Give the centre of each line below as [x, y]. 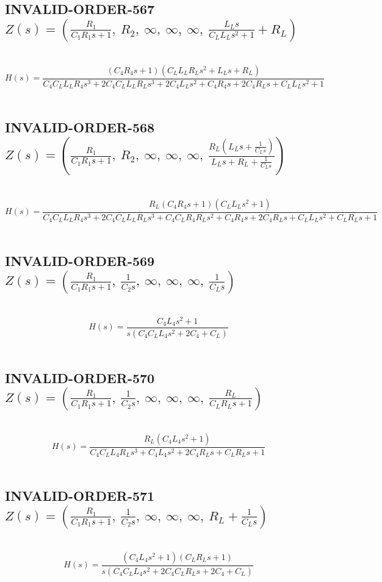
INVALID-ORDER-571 [80, 496]
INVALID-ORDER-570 [80, 377]
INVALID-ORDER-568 [80, 127]
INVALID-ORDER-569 [80, 261]
